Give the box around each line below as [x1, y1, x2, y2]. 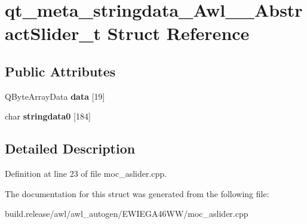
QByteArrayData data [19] [5, 90, 105, 102]
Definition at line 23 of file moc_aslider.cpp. [5, 167, 167, 180]
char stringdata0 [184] [5, 110, 91, 122]
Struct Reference [107, 21, 250, 45]
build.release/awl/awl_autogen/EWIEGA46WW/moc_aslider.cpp [5, 207, 248, 220]
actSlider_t [5, 21, 102, 45]
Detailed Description [5, 139, 136, 158]
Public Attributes [5, 62, 116, 80]
